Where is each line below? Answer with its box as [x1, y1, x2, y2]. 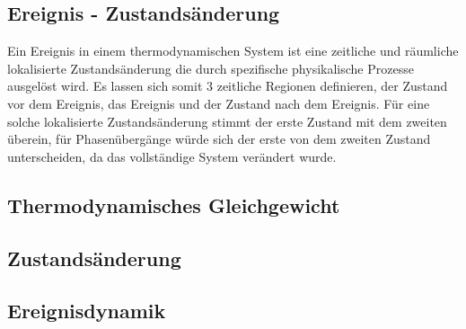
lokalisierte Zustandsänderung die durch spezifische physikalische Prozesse [7, 58, 414, 77]
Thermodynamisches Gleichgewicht [7, 191, 340, 218]
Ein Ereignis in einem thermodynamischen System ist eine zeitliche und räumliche [7, 41, 459, 60]
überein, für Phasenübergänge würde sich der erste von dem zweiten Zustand [7, 129, 431, 148]
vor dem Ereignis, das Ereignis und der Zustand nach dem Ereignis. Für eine [7, 93, 430, 112]
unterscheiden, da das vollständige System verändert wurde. [7, 147, 337, 165]
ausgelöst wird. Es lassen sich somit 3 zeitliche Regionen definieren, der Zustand [7, 76, 448, 95]
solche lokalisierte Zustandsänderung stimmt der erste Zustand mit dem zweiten [7, 111, 447, 130]
